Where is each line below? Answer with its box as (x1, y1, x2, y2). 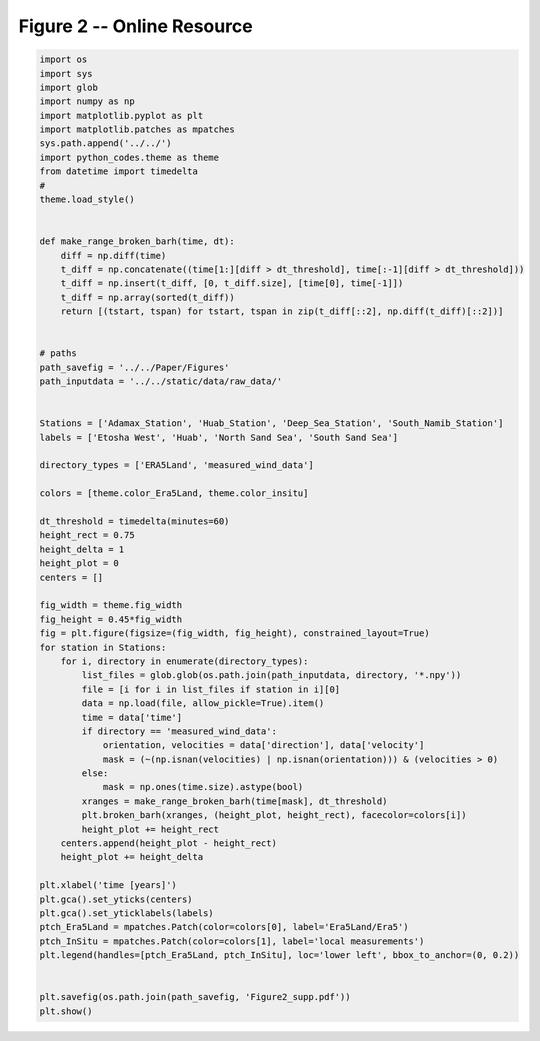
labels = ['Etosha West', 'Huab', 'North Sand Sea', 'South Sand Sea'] (39, 431, 399, 443)
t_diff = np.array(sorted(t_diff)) (60, 291, 235, 303)
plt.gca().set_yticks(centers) (39, 893, 194, 905)
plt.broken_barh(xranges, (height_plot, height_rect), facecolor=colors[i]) (81, 810, 467, 821)
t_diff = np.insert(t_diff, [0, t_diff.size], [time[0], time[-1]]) (60, 278, 404, 289)
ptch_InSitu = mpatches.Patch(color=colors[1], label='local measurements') (39, 935, 425, 947)
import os (39, 54, 88, 65)
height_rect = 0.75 (39, 530, 135, 541)
